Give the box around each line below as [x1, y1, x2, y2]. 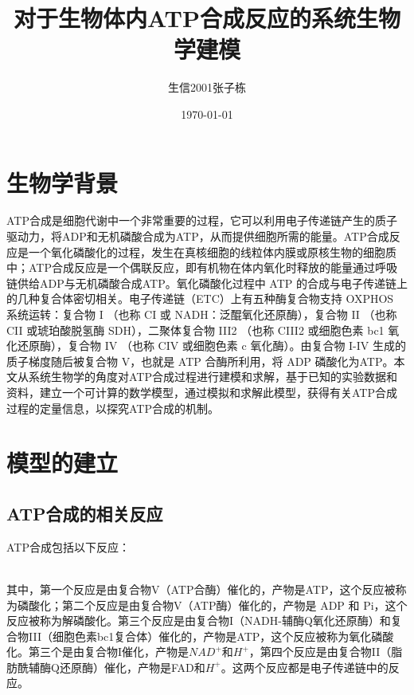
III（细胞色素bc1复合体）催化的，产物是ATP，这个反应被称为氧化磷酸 [28, 627, 394, 644]
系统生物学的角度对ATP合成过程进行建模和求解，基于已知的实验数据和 [28, 368, 397, 385]
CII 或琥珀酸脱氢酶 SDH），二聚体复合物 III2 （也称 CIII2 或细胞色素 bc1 [6, 321, 385, 338]
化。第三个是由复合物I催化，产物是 [6, 643, 189, 660]
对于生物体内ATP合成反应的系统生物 [13, 2, 401, 34]
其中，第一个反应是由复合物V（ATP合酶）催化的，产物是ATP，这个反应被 [6, 580, 396, 597]
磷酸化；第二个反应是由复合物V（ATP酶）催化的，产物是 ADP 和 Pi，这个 [17, 596, 408, 613]
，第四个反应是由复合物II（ [248, 643, 392, 660]
